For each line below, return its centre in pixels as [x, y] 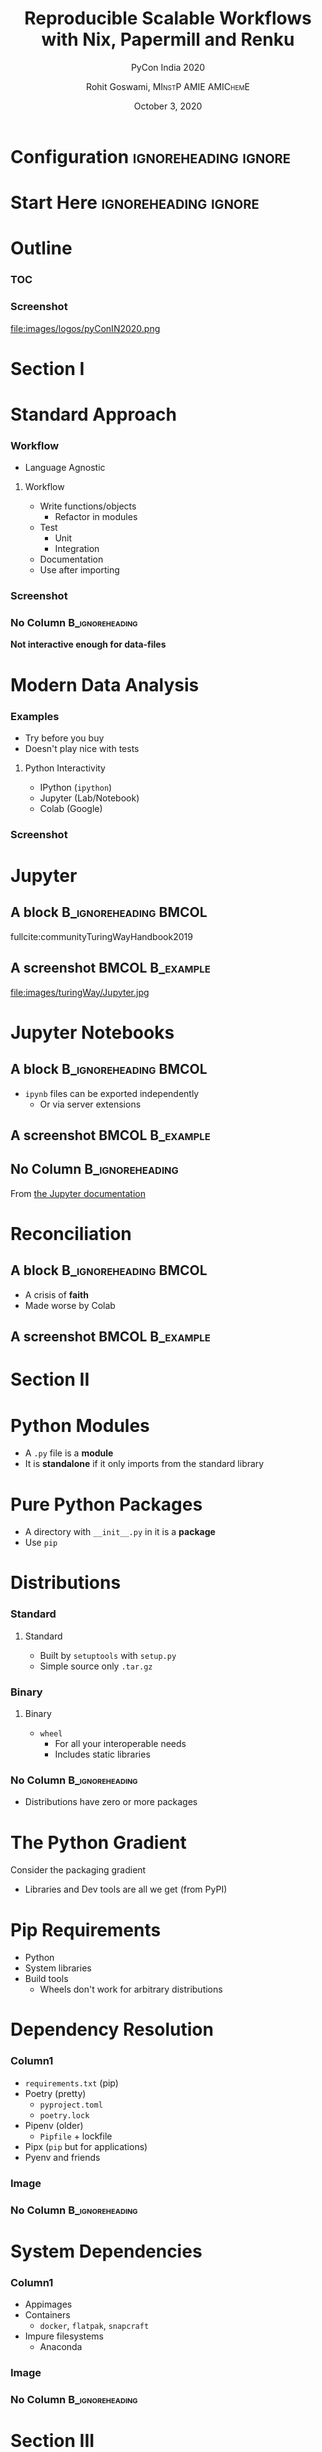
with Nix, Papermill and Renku [168, 39]
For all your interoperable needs [120, 1744]
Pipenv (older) [54, 2125]
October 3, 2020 [168, 106]
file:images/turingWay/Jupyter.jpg [80, 992]
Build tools [46, 1979]
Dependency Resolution [112, 2029]
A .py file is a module [69, 1453]
